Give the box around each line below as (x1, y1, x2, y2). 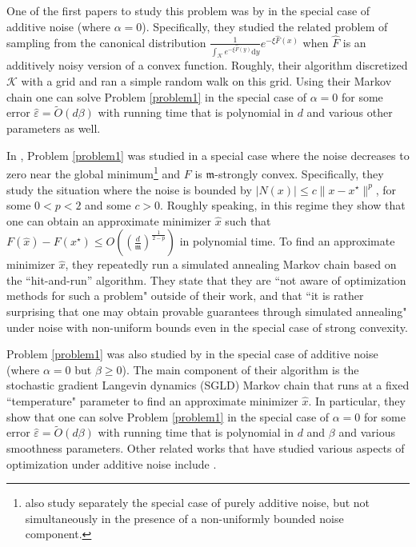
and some (85, 197, 131, 214)
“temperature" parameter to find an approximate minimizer (6, 393, 298, 409)
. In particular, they (308, 393, 406, 409)
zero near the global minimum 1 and (6, 163, 181, 182)
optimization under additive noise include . (6, 455, 217, 472)
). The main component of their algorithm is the (122, 361, 359, 377)
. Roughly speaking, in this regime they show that (160, 197, 406, 214)
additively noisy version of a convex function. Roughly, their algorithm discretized (6, 57, 408, 74)
